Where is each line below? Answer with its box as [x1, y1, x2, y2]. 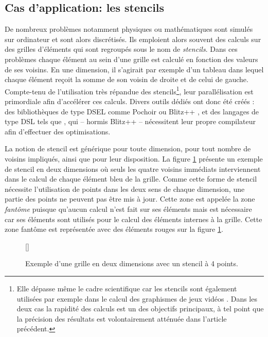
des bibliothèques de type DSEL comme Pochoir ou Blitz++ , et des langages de [5, 106, 259, 116]
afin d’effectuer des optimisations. [5, 126, 111, 136]
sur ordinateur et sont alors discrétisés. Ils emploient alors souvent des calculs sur [5, 33, 261, 44]
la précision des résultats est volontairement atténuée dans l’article [16, 313, 227, 324]
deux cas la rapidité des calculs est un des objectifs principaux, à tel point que [16, 303, 264, 314]
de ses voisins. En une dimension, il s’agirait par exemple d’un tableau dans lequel [5, 64, 264, 74]
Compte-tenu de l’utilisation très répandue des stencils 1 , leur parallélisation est [5, 84, 254, 96]
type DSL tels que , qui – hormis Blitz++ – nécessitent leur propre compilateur [5, 116, 256, 127]
